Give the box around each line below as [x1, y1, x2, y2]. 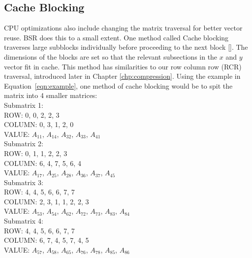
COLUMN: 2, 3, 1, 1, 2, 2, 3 [4, 196, 89, 206]
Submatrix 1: [4, 99, 43, 110]
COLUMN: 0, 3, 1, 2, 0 [4, 119, 74, 129]
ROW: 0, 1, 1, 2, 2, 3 [4, 148, 67, 158]
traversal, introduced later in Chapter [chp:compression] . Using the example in [4, 71, 241, 81]
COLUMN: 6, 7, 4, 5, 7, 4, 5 [4, 235, 89, 245]
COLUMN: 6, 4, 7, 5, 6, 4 [4, 158, 81, 168]
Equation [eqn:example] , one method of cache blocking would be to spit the [4, 80, 233, 91]
